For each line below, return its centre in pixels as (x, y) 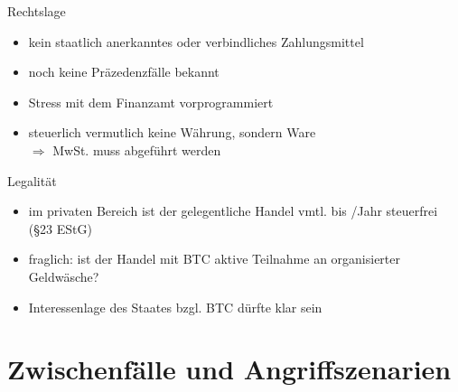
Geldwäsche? (64, 276)
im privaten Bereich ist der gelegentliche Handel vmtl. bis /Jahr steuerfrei (233, 211)
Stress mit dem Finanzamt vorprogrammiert (151, 102)
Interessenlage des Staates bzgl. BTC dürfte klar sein (175, 307)
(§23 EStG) (60, 228)
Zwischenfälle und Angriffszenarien (229, 369)
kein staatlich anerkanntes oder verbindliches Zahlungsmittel (196, 41)
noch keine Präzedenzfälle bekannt (124, 72)
